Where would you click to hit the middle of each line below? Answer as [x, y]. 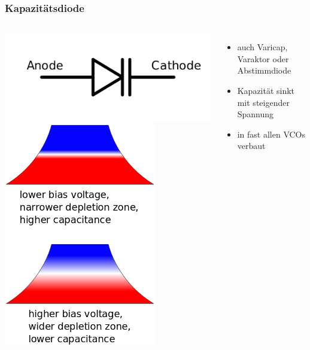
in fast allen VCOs [271, 134]
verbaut [251, 146]
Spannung [256, 114]
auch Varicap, [262, 47]
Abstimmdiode [264, 70]
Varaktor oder [263, 58]
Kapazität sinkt [266, 90]
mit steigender [263, 102]
